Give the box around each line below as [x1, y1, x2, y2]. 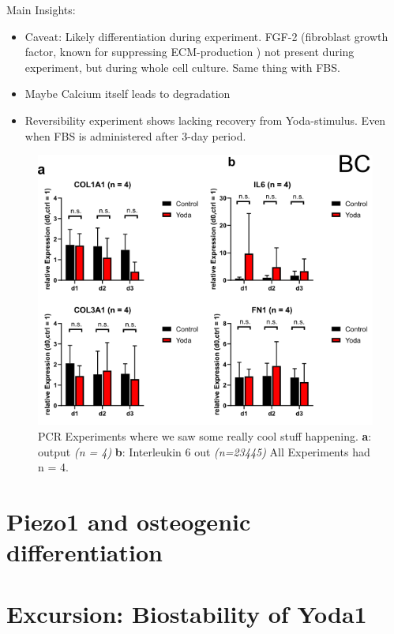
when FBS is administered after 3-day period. [24, 127, 246, 144]
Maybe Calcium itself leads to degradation [24, 85, 231, 102]
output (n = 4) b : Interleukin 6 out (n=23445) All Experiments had [38, 443, 370, 460]
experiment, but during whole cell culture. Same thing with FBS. [24, 58, 340, 75]
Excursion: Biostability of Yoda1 [6, 598, 367, 630]
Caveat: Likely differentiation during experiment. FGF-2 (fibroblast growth [24, 28, 388, 44]
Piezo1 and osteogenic [6, 505, 251, 537]
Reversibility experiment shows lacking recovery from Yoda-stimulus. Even [24, 111, 386, 128]
